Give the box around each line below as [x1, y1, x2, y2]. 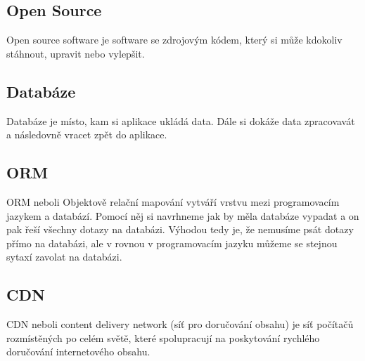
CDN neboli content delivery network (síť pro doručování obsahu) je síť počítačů [6, 317, 354, 332]
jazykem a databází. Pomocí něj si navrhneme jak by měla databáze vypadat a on [6, 208, 359, 223]
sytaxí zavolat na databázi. [6, 249, 122, 264]
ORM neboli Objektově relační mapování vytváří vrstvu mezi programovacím [6, 194, 340, 209]
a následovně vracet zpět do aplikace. [6, 127, 167, 142]
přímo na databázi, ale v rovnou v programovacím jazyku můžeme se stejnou [6, 235, 338, 250]
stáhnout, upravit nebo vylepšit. [6, 46, 145, 60]
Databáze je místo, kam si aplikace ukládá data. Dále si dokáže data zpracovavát [6, 113, 355, 128]
